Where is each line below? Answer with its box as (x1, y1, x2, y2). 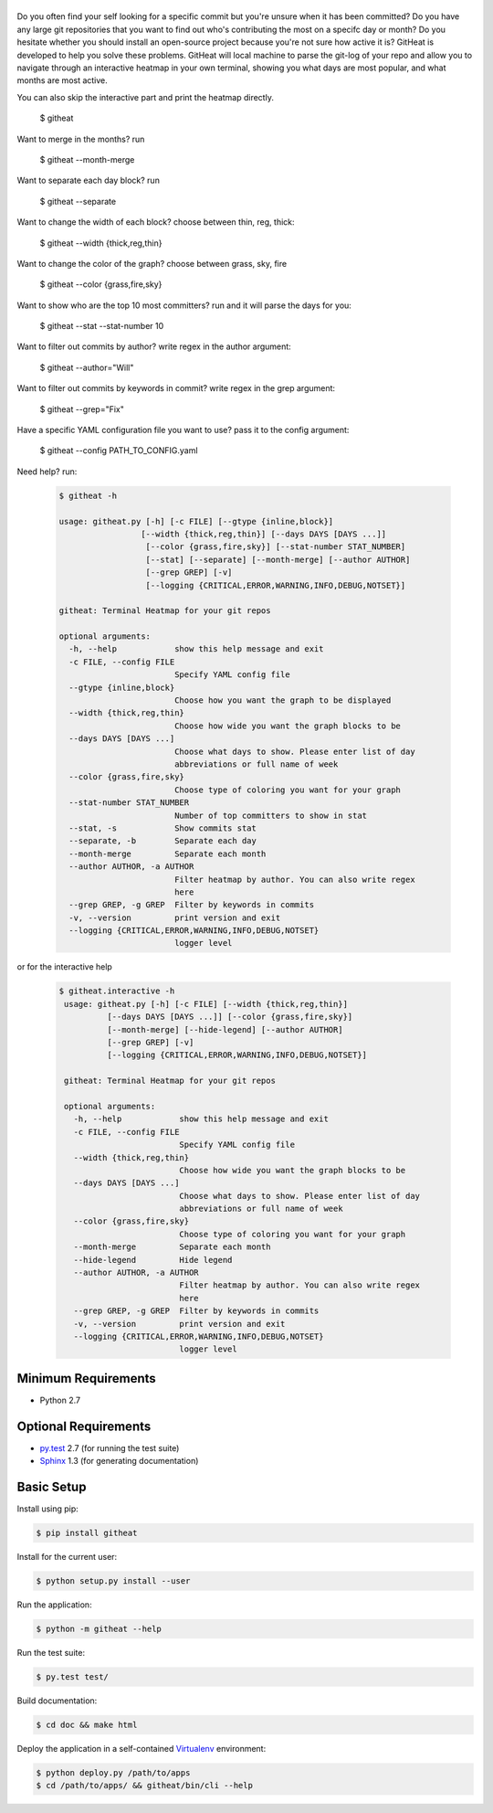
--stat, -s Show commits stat (68, 822, 257, 833)
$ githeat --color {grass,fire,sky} (39, 279, 163, 290)
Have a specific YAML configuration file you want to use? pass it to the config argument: (16, 425, 350, 436)
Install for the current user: (16, 1552, 118, 1563)
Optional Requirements (16, 1418, 152, 1434)
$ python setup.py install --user (36, 1576, 191, 1586)
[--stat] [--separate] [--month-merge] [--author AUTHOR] (145, 554, 411, 565)
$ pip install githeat (36, 1528, 138, 1539)
